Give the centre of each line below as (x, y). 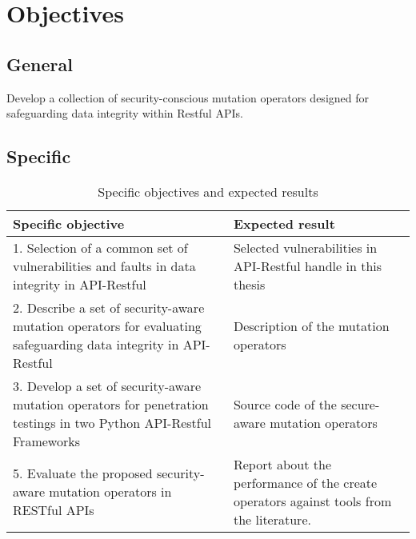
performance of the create (305, 482)
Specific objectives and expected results (208, 191)
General (40, 64)
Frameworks (46, 441)
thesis (249, 284)
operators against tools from (312, 501)
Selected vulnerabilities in (305, 247)
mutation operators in (110, 492)
